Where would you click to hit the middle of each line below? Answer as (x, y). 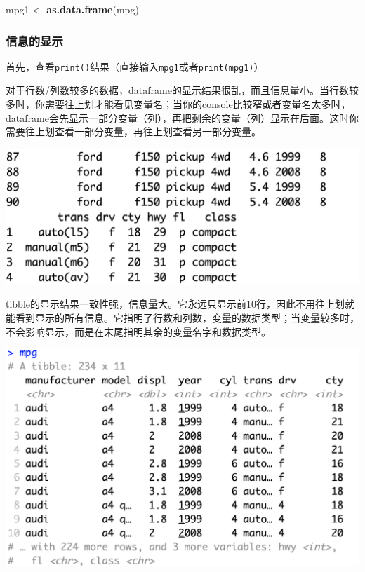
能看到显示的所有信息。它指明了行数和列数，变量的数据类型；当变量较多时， (182, 317)
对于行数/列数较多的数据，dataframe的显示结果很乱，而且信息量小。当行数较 (182, 90)
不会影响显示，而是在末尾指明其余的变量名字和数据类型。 (138, 331)
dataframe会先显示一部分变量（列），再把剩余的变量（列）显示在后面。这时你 (182, 117)
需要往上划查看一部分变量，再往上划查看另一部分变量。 (133, 131)
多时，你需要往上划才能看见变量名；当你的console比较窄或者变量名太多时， (178, 104)
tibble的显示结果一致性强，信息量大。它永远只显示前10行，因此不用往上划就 (180, 304)
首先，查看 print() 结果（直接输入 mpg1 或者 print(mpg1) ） (135, 66)
